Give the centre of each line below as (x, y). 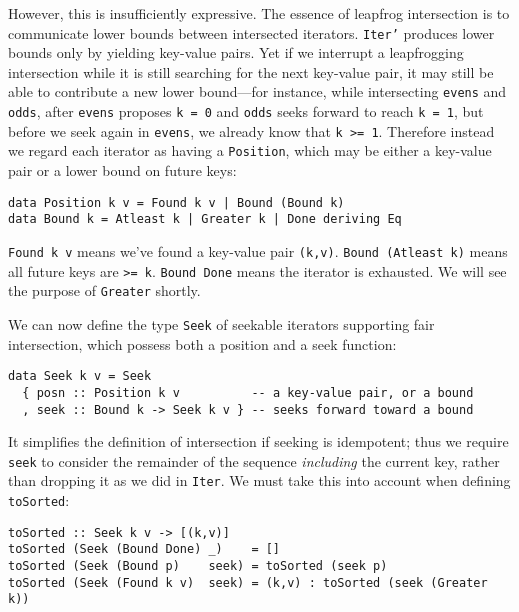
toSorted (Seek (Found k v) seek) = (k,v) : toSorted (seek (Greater (248, 582)
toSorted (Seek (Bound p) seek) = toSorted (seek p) (198, 566)
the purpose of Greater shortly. (104, 290)
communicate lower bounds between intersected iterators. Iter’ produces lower (251, 32)
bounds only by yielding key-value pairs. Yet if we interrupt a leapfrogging (236, 52)
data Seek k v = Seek (80, 376)
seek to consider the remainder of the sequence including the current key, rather (254, 460)
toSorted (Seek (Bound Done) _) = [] (144, 549)
